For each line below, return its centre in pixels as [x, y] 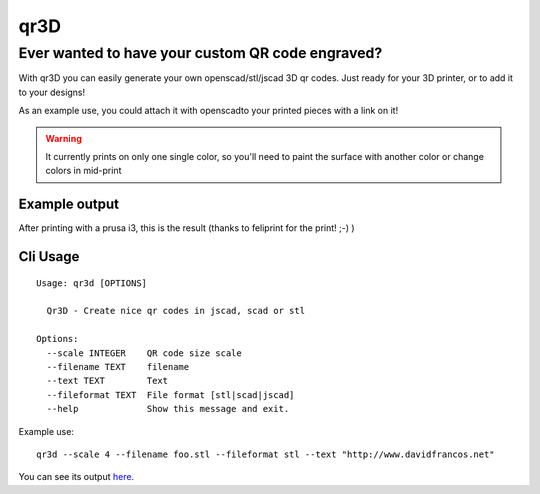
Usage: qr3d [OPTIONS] [92, 283]
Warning [63, 138]
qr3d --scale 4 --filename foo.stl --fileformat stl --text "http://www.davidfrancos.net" [265, 454]
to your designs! [52, 92]
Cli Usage [49, 256]
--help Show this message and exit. [168, 409]
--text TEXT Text [107, 381]
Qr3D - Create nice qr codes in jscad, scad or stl [175, 311]
